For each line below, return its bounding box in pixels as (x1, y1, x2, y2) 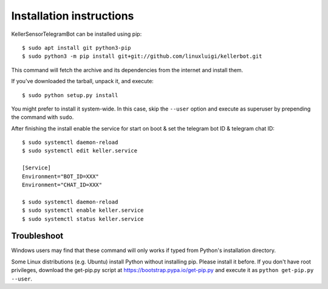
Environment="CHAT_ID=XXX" (22, 182, 103, 188)
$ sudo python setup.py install (22, 92, 118, 98)
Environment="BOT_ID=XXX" (22, 173, 100, 180)
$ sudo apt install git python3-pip (22, 44, 131, 51)
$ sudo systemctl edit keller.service (22, 148, 138, 154)
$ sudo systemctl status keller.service (22, 216, 144, 222)
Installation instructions (11, 9, 134, 22)
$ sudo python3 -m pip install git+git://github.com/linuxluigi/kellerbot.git (22, 53, 262, 60)
